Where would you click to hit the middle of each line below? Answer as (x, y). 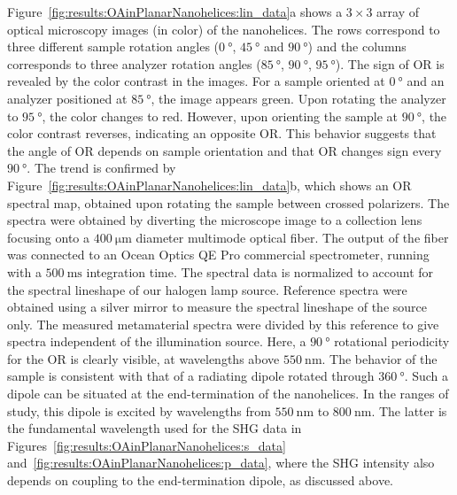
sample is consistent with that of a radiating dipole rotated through (191, 376)
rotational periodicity (392, 341)
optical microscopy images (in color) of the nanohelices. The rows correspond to (224, 29)
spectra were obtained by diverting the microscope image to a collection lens (215, 220)
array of (398, 12)
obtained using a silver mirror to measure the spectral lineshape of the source (217, 307)
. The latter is (409, 410)
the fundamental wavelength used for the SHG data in (155, 428)
